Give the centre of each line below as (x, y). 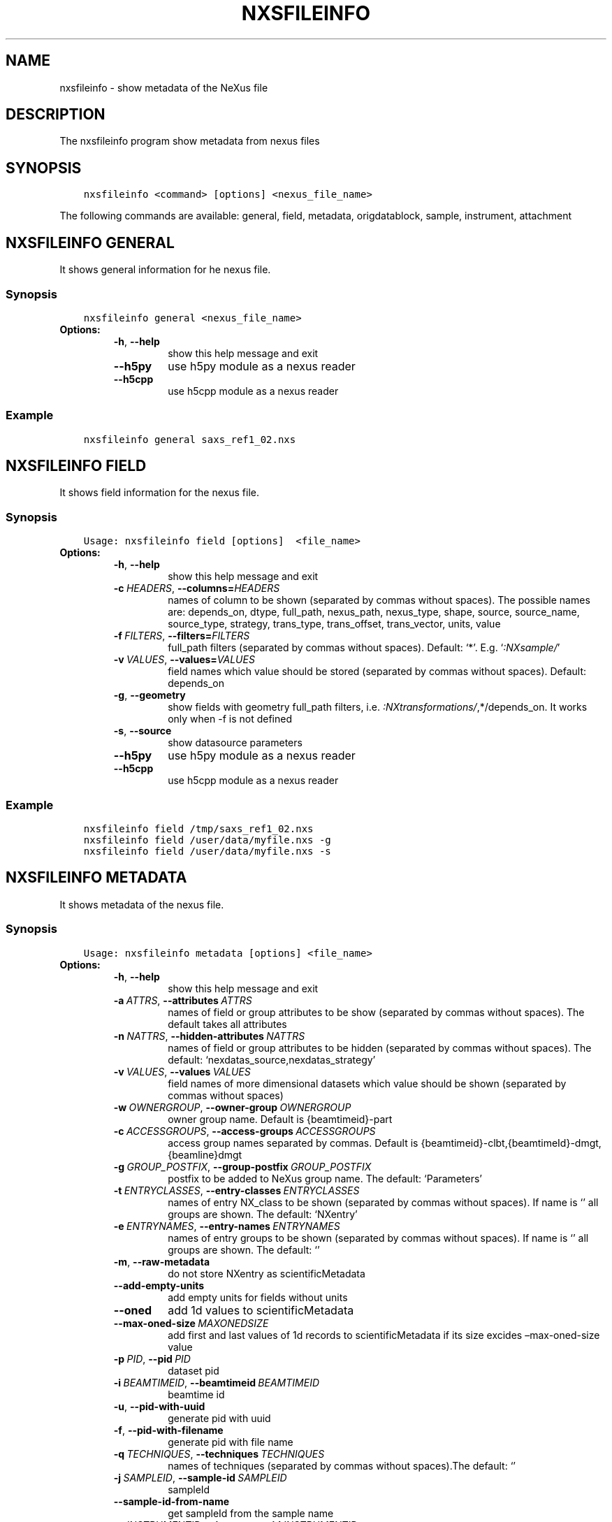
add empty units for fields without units (258, 1297)
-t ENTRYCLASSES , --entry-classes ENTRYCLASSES (236, 1190)
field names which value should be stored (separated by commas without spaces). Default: (377, 672)
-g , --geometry (150, 695)
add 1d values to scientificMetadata (261, 1310)
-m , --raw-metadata (162, 1261)
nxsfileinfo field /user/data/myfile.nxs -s (207, 851)
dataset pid (194, 1370)
